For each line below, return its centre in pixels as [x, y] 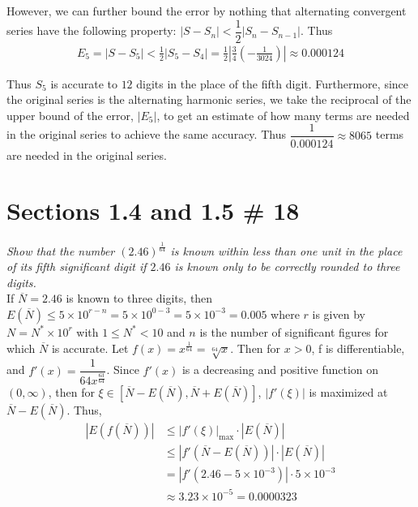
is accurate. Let [90, 348]
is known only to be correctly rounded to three [287, 266]
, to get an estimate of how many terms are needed [283, 115]
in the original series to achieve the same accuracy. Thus [146, 134]
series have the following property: [92, 30]
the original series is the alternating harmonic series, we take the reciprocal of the [209, 99]
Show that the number [61, 250]
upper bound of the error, [70, 115]
